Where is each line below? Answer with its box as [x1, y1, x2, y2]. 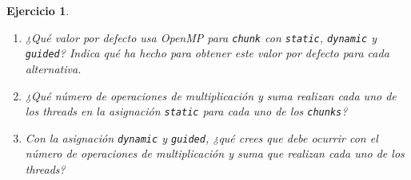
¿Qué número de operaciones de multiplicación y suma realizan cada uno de [25, 87, 397, 104]
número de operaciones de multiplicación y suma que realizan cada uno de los [25, 145, 405, 162]
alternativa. [25, 60, 82, 76]
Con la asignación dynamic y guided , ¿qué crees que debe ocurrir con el [25, 129, 378, 146]
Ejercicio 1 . [6, 2, 70, 18]
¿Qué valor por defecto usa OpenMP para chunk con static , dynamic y [25, 29, 377, 45]
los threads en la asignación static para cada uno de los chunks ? [25, 103, 348, 119]
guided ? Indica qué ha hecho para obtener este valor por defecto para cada [25, 45, 389, 61]
